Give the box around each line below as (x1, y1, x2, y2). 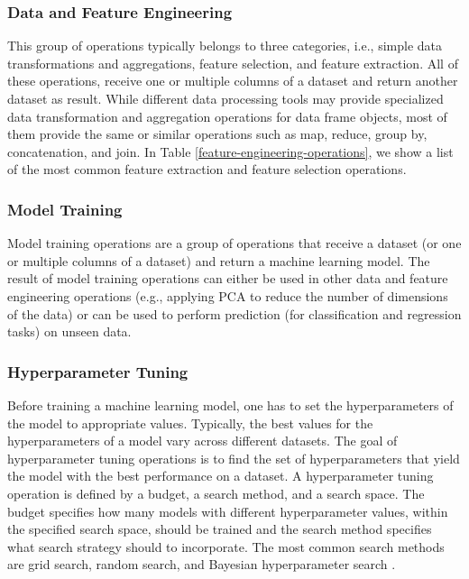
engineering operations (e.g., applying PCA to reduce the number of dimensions (7, 286, 448, 305)
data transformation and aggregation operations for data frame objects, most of (7, 106, 447, 125)
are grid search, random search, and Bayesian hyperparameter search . (7, 555, 396, 574)
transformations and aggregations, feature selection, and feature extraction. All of (7, 53, 458, 72)
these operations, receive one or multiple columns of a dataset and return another (7, 71, 458, 90)
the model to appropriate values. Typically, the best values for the (7, 413, 373, 432)
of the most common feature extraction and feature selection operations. (7, 160, 407, 179)
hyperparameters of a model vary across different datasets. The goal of (7, 431, 398, 450)
